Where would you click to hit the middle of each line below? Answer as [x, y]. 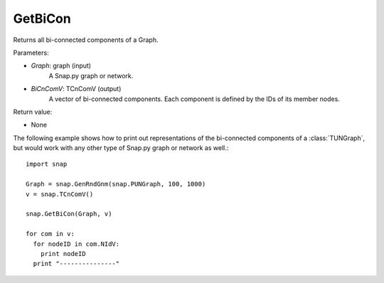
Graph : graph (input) [61, 66]
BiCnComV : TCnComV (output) [76, 89]
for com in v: [50, 234]
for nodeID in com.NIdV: [76, 244]
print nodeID [63, 253]
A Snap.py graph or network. [91, 75]
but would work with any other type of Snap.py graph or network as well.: [121, 148]
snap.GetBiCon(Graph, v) [69, 214]
